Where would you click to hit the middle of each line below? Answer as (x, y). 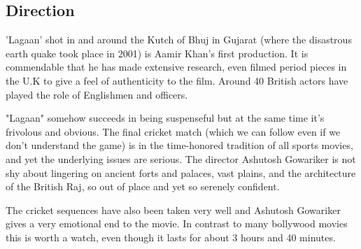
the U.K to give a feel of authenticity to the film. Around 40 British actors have (177, 80)
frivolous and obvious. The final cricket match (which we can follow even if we (173, 131)
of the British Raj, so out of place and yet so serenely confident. (143, 186)
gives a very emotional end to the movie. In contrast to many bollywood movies (177, 223)
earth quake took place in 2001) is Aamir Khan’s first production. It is (157, 53)
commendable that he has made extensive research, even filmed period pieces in (176, 67)
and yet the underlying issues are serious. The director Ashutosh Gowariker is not (181, 158)
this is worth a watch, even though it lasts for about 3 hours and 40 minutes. (171, 237)
